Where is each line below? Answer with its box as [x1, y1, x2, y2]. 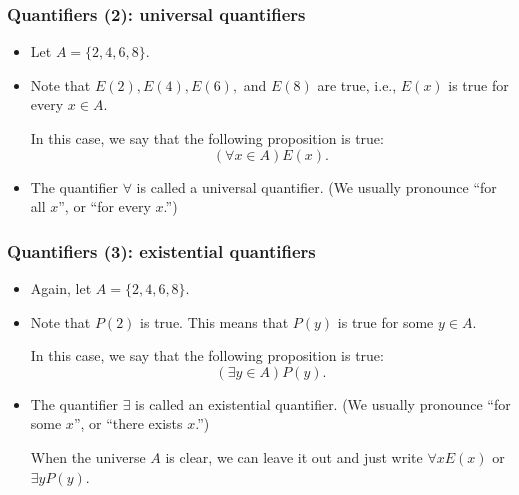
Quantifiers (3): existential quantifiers [7, 238, 316, 263]
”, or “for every [58, 196, 151, 217]
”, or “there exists [73, 413, 183, 434]
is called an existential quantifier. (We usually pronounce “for [135, 393, 511, 414]
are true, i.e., [317, 74, 397, 95]
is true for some [337, 311, 434, 332]
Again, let [30, 278, 92, 298]
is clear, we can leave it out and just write [165, 446, 423, 467]
